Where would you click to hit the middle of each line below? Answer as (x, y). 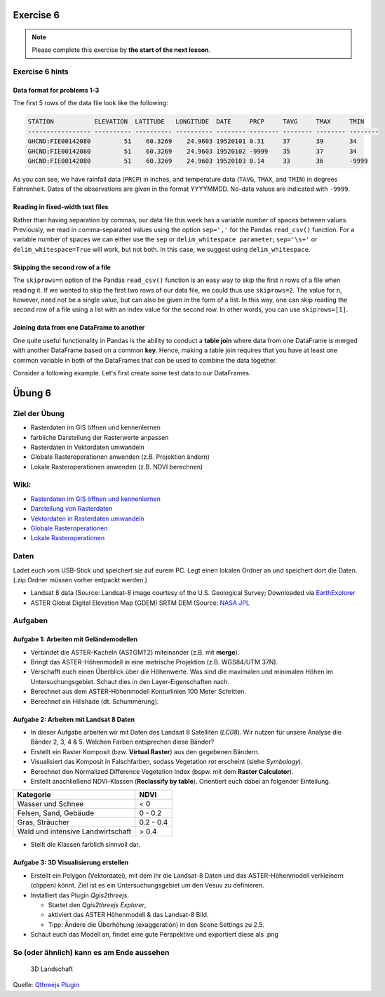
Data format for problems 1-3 (56, 90)
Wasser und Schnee (50, 804)
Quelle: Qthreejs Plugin (46, 985)
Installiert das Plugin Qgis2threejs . (80, 895)
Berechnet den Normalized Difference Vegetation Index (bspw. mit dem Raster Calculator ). (162, 771)
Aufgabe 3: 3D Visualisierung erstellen (71, 862)
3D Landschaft (52, 969)
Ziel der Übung (39, 413)
